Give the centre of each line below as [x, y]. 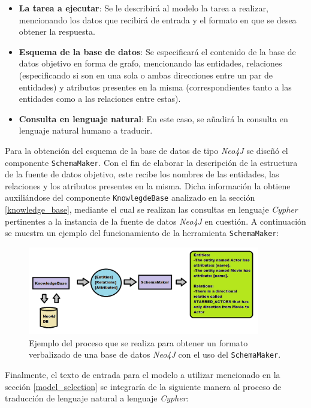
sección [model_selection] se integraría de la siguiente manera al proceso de [143, 386]
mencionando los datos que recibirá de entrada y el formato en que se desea [158, 19]
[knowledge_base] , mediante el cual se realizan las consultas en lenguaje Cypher [151, 209]
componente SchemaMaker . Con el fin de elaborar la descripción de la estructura [151, 162]
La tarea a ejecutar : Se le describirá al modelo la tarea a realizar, [144, 8]
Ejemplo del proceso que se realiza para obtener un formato [138, 342]
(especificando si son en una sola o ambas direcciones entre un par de [146, 75]
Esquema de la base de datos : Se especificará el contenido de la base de [157, 51]
